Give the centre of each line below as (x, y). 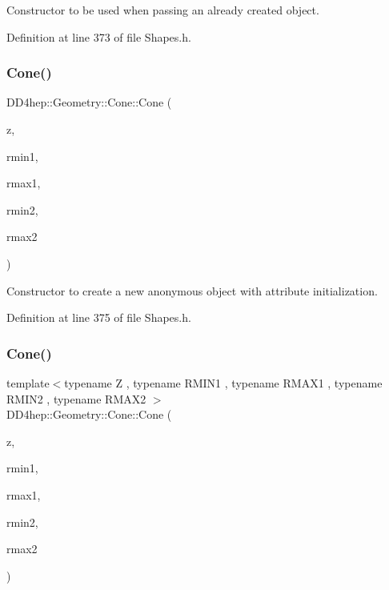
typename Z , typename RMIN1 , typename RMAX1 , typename (223, 382)
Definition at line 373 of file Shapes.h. (99, 36)
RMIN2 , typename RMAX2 (76, 398)
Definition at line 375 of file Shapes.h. (99, 317)
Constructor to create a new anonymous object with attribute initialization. (192, 290)
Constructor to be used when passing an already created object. (163, 10)
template (28, 382)
